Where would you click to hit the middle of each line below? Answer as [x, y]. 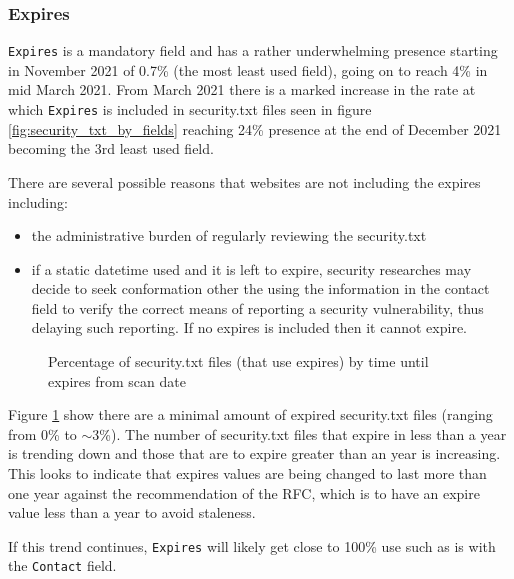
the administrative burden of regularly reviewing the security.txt [229, 235]
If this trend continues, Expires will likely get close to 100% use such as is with [252, 545]
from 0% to [42, 433]
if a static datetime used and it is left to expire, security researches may [251, 268]
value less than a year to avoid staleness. [132, 512]
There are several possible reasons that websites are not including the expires [244, 181]
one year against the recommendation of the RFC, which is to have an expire [244, 492]
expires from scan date [117, 380]
